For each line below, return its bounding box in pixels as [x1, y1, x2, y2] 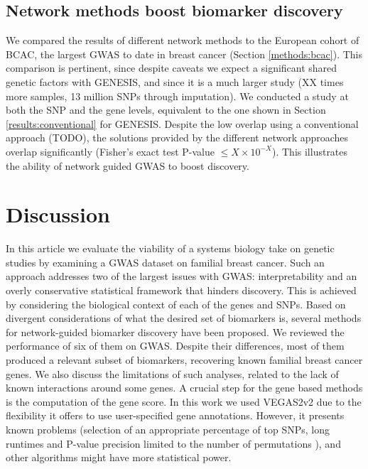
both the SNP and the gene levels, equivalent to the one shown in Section [6, 102, 326, 117]
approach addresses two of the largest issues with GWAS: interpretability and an [6, 269, 357, 284]
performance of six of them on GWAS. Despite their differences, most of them [6, 338, 345, 353]
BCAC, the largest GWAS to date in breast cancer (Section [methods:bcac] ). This [6, 46, 362, 61]
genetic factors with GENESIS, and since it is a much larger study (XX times [6, 74, 344, 89]
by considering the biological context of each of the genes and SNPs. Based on [6, 296, 346, 311]
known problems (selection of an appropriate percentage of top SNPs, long [6, 421, 330, 436]
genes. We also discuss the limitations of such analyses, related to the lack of [6, 366, 339, 381]
